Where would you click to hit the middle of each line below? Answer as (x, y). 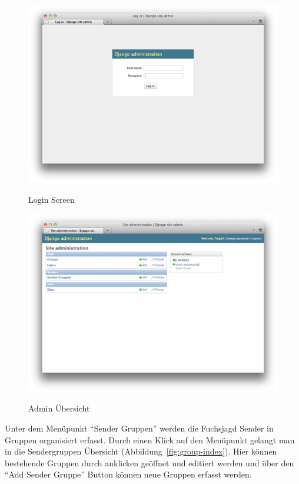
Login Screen (52, 199)
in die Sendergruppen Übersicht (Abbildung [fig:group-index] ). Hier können (141, 451)
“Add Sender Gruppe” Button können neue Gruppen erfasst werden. (128, 474)
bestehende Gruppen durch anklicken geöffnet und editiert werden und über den (149, 462)
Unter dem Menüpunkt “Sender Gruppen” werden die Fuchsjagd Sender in (139, 428)
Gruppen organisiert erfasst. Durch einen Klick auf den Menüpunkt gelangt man (150, 439)
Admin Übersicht (59, 408)
